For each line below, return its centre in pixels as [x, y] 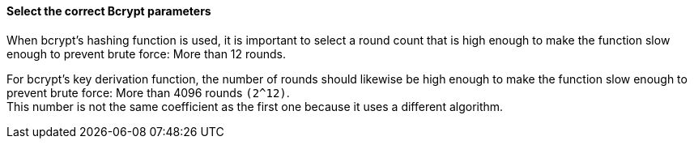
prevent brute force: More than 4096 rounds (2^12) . [148, 92]
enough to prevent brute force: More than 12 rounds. [146, 53]
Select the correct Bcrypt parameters [109, 11]
